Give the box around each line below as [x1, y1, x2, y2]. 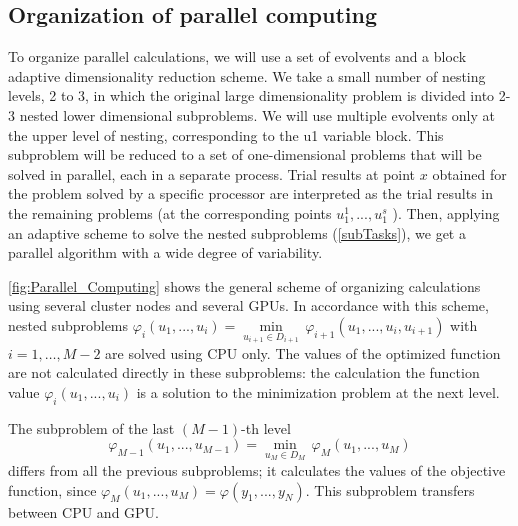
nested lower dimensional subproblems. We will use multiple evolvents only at [19, 104, 496, 125]
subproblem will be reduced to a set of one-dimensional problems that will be [8, 144, 482, 165]
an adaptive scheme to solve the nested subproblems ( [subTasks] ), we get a [8, 222, 466, 243]
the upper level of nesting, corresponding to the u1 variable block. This [8, 124, 444, 145]
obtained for [432, 163, 507, 184]
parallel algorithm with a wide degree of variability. [8, 242, 323, 263]
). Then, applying [392, 202, 500, 223]
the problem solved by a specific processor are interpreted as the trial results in [8, 183, 493, 204]
